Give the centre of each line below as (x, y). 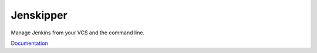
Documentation (29, 43)
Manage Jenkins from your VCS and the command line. (78, 33)
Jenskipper (39, 15)
